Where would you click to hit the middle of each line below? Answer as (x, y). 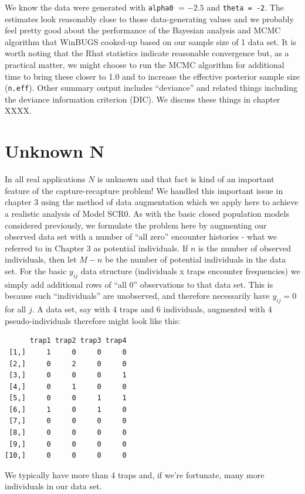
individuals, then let (41, 259)
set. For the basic (36, 270)
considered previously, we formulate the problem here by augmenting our (136, 225)
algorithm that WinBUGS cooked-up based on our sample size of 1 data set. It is (150, 41)
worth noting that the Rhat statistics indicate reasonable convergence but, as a (147, 53)
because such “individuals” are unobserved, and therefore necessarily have (137, 296)
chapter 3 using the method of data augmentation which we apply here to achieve (152, 202)
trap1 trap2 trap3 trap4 (78, 341)
